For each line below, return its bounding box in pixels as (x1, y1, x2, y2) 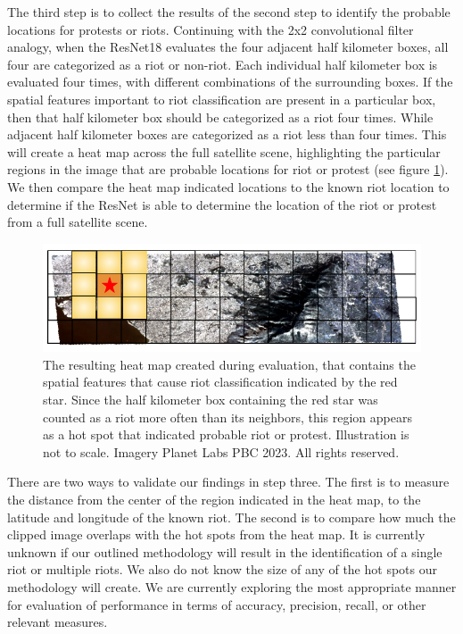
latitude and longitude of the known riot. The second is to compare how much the (7, 507, 456, 526)
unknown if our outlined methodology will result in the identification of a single (7, 542, 442, 561)
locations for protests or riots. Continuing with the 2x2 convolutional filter (7, 20, 414, 38)
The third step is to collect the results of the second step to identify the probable (7, 3, 451, 21)
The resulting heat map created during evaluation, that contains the (43, 355, 416, 373)
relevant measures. (7, 613, 108, 631)
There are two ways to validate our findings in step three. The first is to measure (7, 472, 450, 491)
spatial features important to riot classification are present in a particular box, (7, 89, 436, 108)
